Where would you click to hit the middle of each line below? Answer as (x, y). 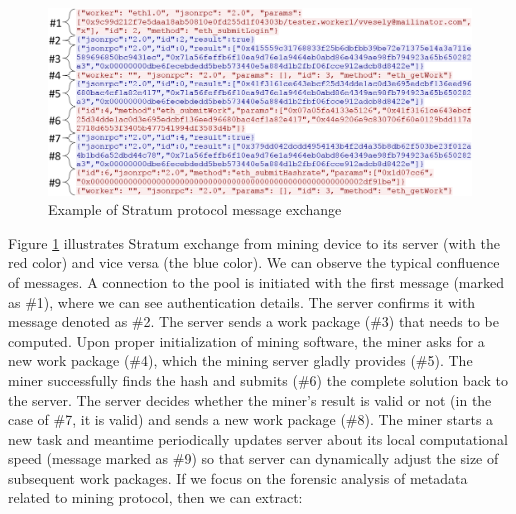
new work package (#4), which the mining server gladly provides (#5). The (240, 360)
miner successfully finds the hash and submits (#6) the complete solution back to (258, 379)
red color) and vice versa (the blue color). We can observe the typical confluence (254, 262)
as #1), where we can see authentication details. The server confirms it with (242, 301)
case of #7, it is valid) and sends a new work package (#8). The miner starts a (251, 419)
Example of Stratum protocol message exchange (195, 209)
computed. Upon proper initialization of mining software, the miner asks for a (246, 340)
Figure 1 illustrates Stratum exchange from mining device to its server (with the (254, 242)
